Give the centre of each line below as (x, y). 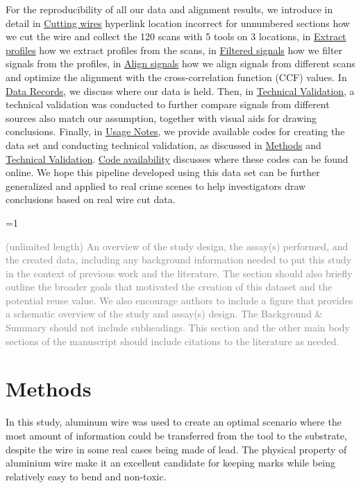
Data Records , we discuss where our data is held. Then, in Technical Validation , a (180, 90)
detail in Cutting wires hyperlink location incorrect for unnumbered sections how (178, 23)
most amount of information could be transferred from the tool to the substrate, (176, 435)
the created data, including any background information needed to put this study (179, 260)
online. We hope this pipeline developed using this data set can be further (163, 172)
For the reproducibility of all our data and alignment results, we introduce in (169, 9)
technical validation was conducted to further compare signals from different (168, 104)
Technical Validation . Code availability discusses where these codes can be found (177, 158)
